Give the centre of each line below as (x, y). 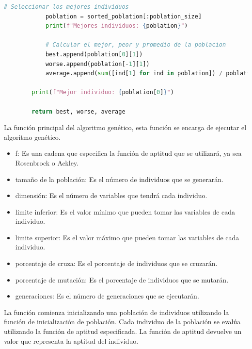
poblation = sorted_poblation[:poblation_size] (124, 16)
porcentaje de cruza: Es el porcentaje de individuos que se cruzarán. (116, 263)
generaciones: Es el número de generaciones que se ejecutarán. (107, 296)
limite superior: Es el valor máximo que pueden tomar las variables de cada (127, 237)
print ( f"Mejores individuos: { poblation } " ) (117, 26)
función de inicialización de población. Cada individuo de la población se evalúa (122, 322)
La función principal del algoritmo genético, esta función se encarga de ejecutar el (125, 127)
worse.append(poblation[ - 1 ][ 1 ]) (97, 64)
